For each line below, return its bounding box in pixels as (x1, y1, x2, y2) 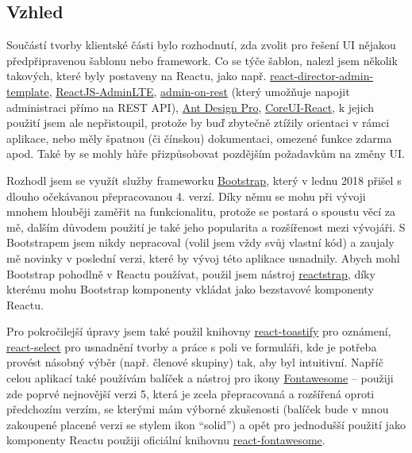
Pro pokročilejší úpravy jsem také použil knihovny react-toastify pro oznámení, (6, 323, 391, 340)
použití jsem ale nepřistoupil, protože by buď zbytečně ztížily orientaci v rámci (6, 114, 390, 131)
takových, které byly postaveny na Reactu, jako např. (6, 67, 267, 84)
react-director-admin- (270, 67, 374, 84)
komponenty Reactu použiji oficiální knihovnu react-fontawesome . (6, 432, 325, 448)
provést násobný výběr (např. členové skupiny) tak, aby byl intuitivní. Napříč (6, 354, 383, 370)
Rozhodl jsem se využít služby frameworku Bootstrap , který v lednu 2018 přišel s (6, 171, 402, 188)
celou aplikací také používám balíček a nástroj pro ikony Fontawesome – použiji (6, 370, 394, 386)
